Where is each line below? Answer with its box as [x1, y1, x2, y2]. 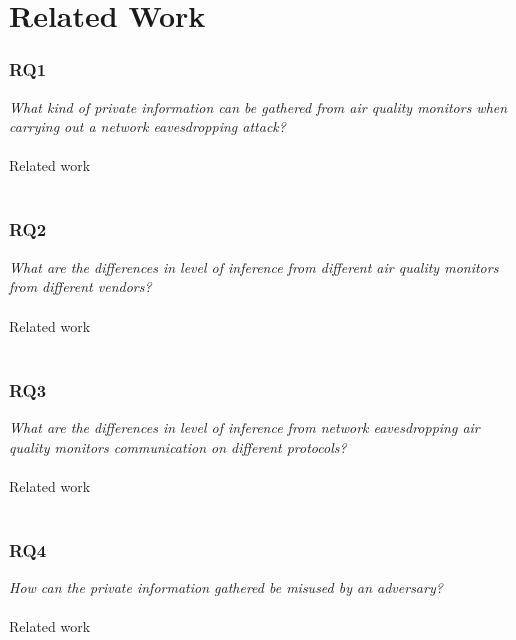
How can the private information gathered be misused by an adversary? [9, 577, 443, 598]
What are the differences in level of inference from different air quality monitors [9, 256, 499, 277]
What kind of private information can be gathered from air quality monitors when [9, 96, 508, 117]
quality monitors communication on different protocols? [9, 436, 347, 457]
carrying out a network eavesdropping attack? [9, 116, 286, 137]
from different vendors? [9, 276, 152, 297]
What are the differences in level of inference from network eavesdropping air [9, 416, 480, 437]
